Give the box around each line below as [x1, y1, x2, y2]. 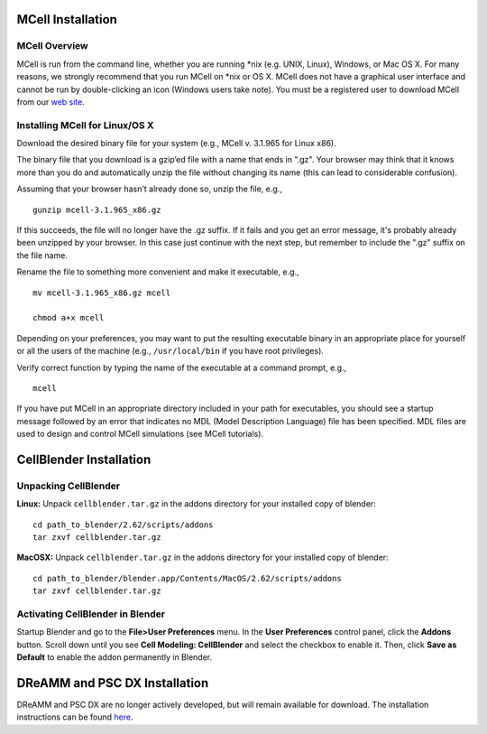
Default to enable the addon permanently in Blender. [16, 652, 213, 663]
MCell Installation [16, 12, 117, 27]
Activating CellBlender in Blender [16, 608, 166, 620]
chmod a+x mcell [32, 312, 105, 323]
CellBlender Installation [16, 451, 152, 467]
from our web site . [16, 96, 86, 107]
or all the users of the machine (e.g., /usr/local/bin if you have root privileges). [16, 346, 325, 357]
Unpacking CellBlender [16, 479, 121, 492]
